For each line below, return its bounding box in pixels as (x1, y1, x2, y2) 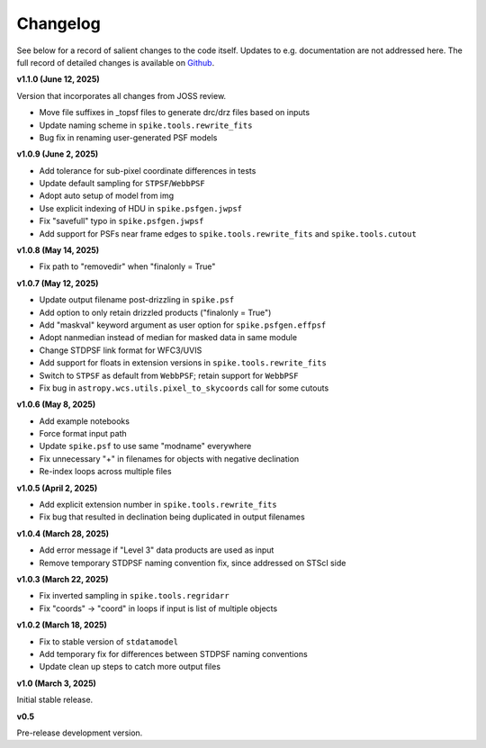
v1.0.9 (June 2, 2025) (16, 149, 99, 159)
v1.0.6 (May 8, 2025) (16, 399, 96, 410)
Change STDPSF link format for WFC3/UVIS (39, 345, 202, 356)
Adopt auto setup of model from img (39, 190, 175, 202)
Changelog (16, 14, 101, 33)
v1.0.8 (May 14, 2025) (16, 245, 100, 256)
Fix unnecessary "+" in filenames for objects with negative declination (39, 453, 300, 464)
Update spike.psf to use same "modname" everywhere (39, 441, 252, 452)
